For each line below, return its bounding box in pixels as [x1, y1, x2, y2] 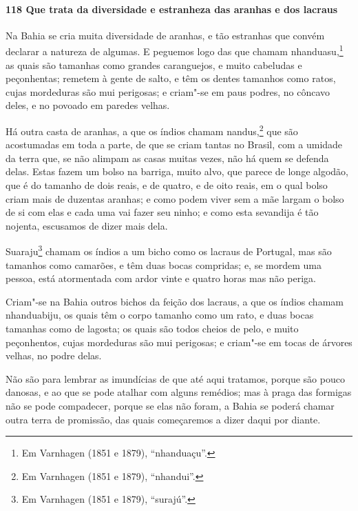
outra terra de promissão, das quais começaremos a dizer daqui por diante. [6, 412, 321, 426]
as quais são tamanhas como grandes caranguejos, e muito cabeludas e [6, 57, 302, 72]
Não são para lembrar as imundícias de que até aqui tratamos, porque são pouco [6, 371, 345, 385]
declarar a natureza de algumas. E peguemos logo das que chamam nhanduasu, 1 [6, 42, 344, 59]
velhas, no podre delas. [6, 348, 102, 363]
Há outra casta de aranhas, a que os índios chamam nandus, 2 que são [6, 122, 298, 138]
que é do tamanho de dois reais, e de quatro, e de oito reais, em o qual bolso [6, 178, 328, 192]
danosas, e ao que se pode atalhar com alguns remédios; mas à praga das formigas [6, 385, 352, 399]
